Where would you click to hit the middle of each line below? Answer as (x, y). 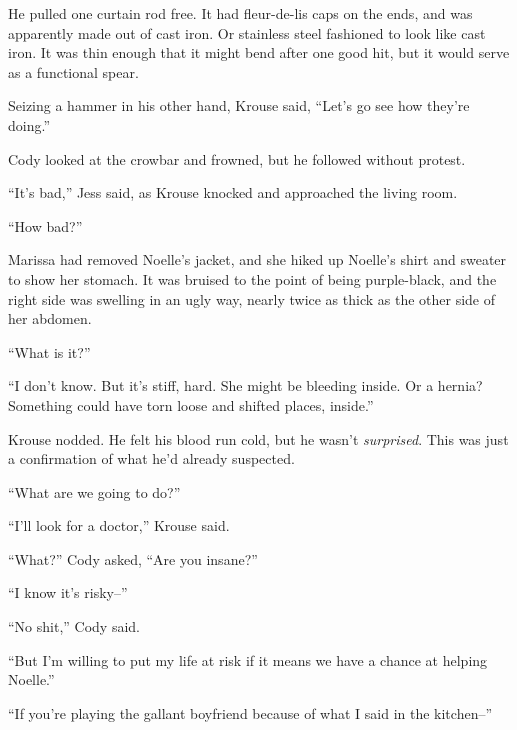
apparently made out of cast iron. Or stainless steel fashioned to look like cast (247, 32)
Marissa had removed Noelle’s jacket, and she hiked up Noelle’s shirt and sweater (257, 259)
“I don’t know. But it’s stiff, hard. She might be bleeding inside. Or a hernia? (245, 385)
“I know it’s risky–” (68, 592)
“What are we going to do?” (94, 491)
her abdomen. (50, 318)
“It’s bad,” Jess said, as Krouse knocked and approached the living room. (233, 192)
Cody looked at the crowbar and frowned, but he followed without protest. (237, 158)
